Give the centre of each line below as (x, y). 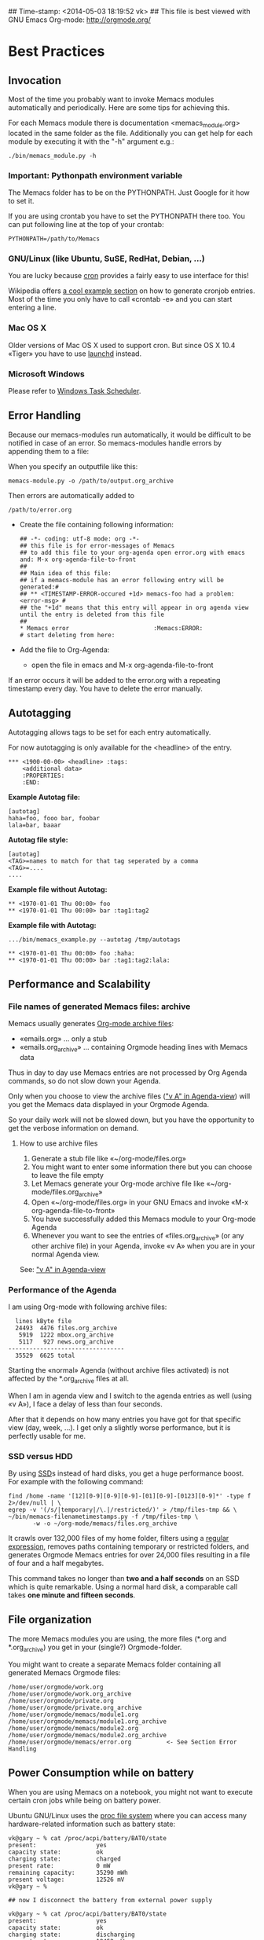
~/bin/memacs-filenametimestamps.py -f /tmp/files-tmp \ (103, 1517)
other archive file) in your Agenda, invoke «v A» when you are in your (143, 1245)
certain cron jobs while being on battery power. (84, 1800)
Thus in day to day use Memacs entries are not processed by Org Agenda (128, 1073)
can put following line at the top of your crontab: (86, 225)
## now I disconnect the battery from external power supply (110, 1900)
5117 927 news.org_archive (66, 1342)
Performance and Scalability (79, 984)
